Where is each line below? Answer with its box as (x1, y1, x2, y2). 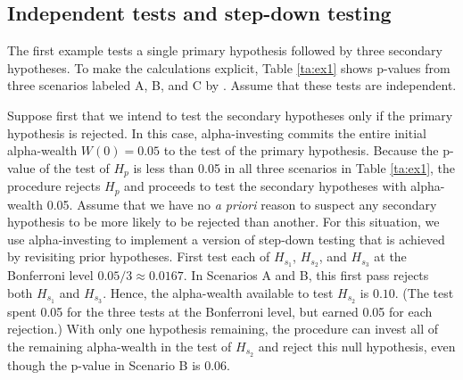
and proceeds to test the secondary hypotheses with (124, 177, 407, 195)
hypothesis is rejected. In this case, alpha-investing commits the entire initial (7, 123, 426, 142)
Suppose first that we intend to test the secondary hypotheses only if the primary (7, 105, 453, 124)
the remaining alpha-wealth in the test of (7, 336, 232, 355)
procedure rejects (7, 177, 101, 195)
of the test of (39, 158, 110, 177)
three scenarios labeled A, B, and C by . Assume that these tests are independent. (7, 76, 457, 95)
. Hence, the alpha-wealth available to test (103, 283, 334, 302)
